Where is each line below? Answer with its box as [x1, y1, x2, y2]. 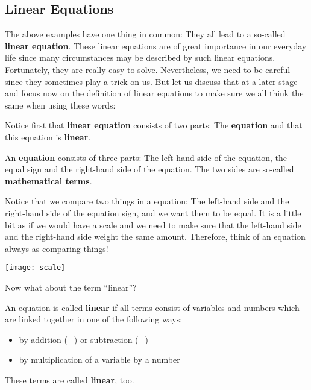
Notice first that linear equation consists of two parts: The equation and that [5, 119, 303, 131]
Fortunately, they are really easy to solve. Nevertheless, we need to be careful [5, 63, 291, 75]
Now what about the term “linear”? [5, 280, 137, 293]
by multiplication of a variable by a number [19, 353, 180, 366]
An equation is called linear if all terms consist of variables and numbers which [5, 301, 300, 313]
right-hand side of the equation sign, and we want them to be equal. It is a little [5, 206, 301, 219]
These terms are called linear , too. [5, 373, 134, 386]
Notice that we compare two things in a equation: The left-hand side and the [5, 195, 289, 207]
